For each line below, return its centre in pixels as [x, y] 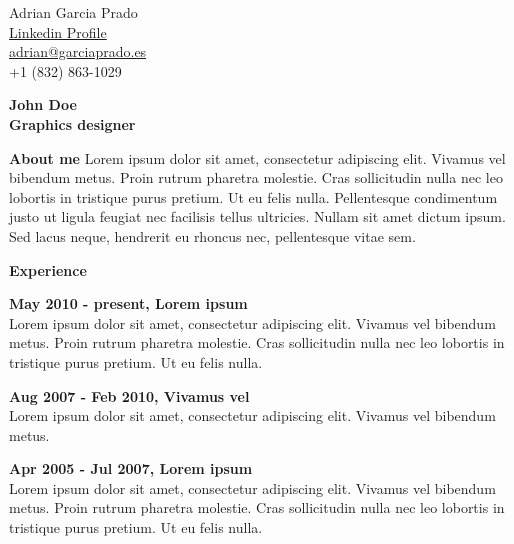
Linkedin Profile [58, 31]
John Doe [43, 104]
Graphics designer [72, 123]
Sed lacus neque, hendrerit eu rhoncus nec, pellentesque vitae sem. [212, 235]
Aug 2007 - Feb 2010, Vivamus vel [129, 395]
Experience [48, 269]
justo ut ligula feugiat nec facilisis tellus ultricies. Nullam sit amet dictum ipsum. [257, 216]
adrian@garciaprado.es [78, 51]
